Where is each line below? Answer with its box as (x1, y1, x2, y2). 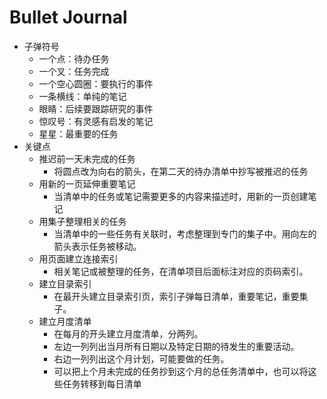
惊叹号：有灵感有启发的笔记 (38, 115, 154, 127)
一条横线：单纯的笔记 (38, 90, 127, 102)
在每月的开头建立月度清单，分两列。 (53, 327, 204, 340)
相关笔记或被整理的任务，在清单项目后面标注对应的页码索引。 (53, 265, 309, 277)
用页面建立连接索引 (38, 252, 119, 265)
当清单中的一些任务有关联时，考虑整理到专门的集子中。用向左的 (53, 227, 317, 240)
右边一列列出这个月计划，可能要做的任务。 (53, 352, 230, 365)
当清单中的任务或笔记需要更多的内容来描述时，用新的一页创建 (53, 190, 309, 202)
